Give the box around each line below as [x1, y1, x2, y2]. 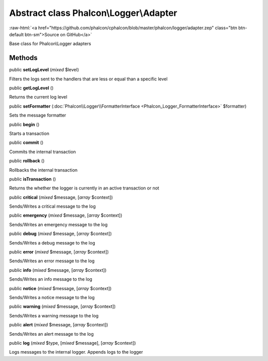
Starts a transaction [9, 130, 50, 136]
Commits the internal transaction [9, 149, 76, 155]
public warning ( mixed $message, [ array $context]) [9, 303, 116, 309]
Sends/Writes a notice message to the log [9, 295, 95, 300]
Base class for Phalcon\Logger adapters [9, 41, 91, 47]
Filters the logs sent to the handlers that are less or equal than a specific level [9, 76, 168, 82]
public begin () [9, 121, 40, 127]
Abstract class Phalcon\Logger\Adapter [9, 7, 178, 18]
